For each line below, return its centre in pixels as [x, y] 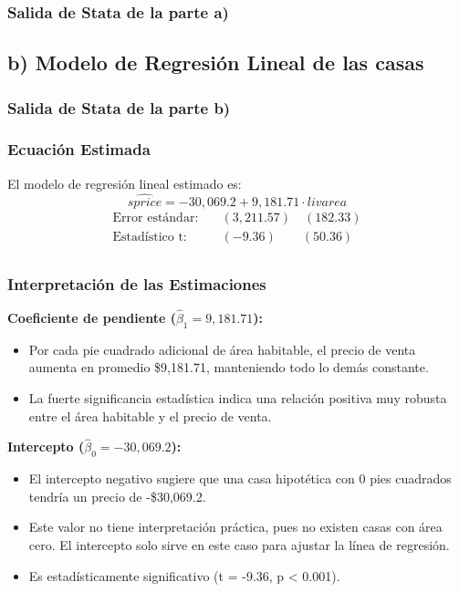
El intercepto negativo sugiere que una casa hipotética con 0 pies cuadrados [240, 478]
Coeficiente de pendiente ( [92, 318]
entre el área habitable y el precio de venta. [150, 415]
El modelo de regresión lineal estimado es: [125, 183]
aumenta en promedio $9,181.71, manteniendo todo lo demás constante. [229, 367]
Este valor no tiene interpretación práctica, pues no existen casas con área [235, 527]
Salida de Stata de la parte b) [119, 107]
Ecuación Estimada [79, 149]
